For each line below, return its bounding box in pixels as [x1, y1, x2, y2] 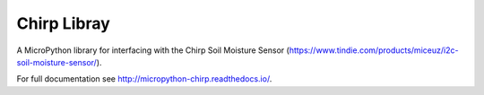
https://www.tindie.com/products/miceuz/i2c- [289, 45, 459, 56]
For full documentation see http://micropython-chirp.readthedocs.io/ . [16, 73, 272, 84]
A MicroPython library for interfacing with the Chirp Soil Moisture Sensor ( [16, 45, 290, 56]
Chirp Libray [16, 13, 111, 33]
